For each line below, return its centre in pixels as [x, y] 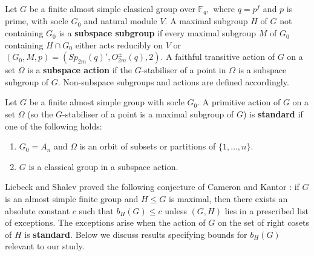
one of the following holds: [54, 126]
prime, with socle [37, 21]
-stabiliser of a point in [184, 70]
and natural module [120, 21]
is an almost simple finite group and [72, 198]
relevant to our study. [45, 246]
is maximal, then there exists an [228, 198]
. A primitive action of [239, 102]
